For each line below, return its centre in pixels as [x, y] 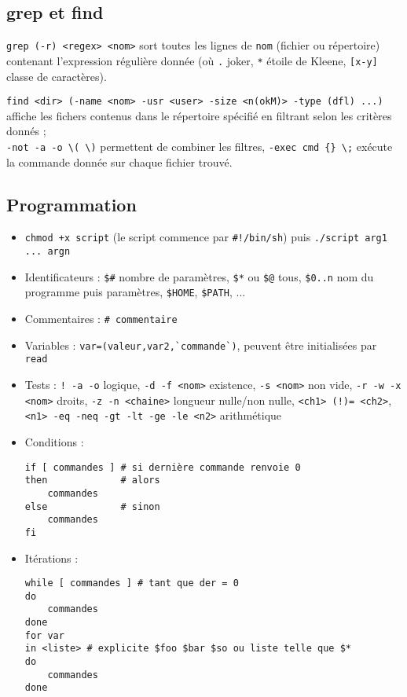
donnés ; [26, 131]
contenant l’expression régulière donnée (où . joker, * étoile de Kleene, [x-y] [192, 60]
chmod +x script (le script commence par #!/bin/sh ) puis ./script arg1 [206, 237]
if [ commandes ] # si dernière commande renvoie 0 [163, 467]
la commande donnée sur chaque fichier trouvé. [119, 161]
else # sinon [92, 506]
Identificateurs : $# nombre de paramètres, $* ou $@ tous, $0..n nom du [199, 276]
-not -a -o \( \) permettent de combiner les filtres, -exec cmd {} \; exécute [200, 146]
